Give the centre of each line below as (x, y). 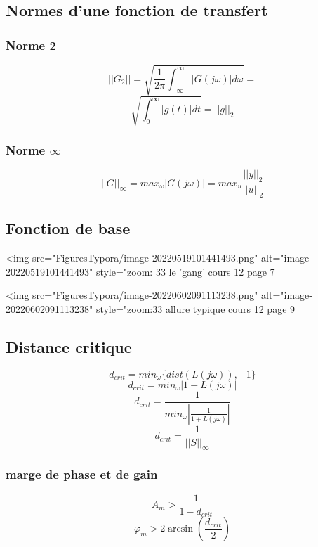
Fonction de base (68, 228)
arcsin (180, 529)
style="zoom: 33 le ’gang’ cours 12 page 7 (185, 271)
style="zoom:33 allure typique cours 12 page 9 (196, 308)
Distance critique (69, 346)
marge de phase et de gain (82, 474)
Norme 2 (31, 45)
